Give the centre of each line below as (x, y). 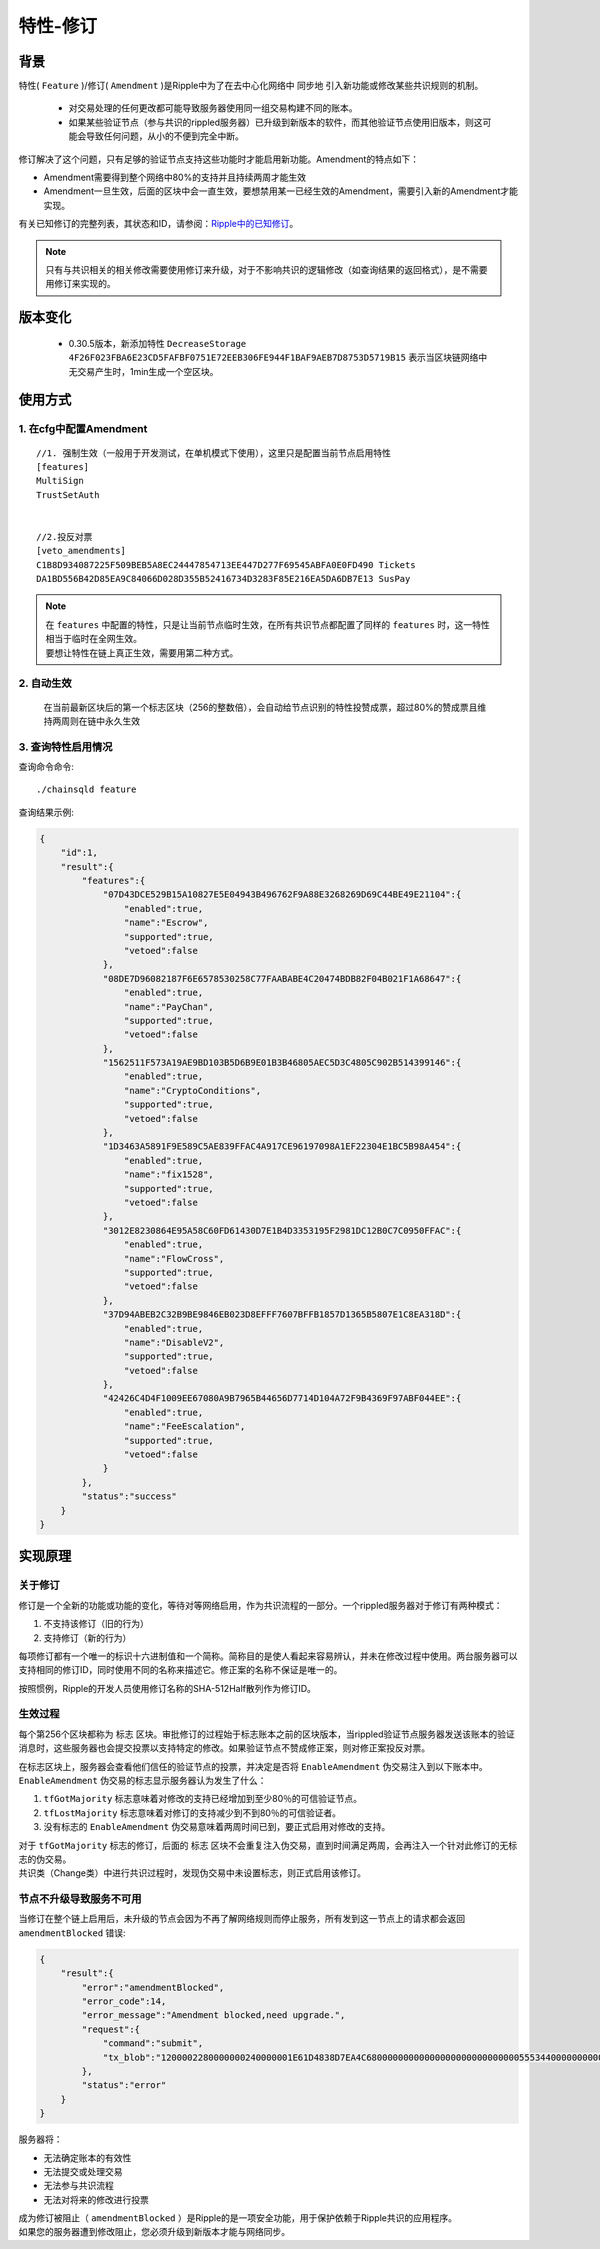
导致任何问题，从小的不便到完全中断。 (164, 136)
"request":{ (110, 2029)
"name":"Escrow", (166, 923)
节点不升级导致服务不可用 (80, 1899)
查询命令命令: (46, 767)
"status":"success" (129, 1496)
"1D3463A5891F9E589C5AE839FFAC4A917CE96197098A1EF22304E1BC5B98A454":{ (282, 1146)
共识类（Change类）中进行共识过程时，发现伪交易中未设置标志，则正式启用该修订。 (192, 1873)
